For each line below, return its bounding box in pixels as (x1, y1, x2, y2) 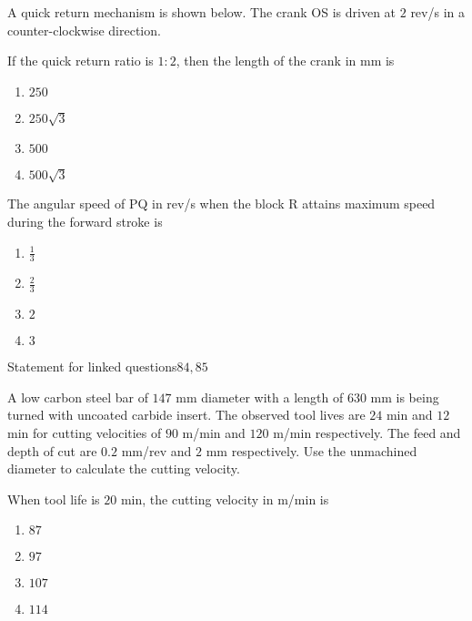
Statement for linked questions (7, 357, 177, 376)
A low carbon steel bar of (7, 387, 148, 406)
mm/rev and (121, 441, 192, 460)
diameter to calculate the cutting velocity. (7, 459, 240, 478)
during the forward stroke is (7, 211, 163, 230)
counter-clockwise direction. (7, 20, 161, 39)
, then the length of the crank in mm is (176, 51, 395, 70)
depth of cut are (7, 441, 97, 460)
